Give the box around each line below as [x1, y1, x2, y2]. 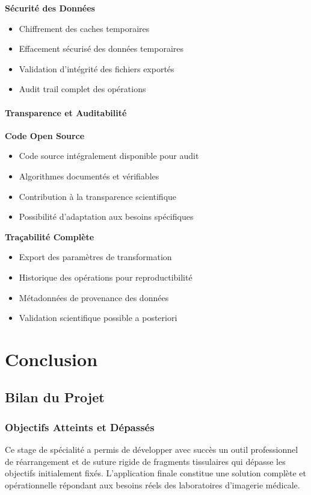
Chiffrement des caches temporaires [19, 22, 150, 34]
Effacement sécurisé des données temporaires [19, 42, 184, 55]
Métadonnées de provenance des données [19, 291, 169, 304]
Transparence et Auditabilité [5, 106, 127, 119]
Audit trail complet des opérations [19, 82, 146, 95]
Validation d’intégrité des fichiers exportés [19, 62, 174, 75]
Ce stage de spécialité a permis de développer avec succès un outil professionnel [5, 443, 298, 456]
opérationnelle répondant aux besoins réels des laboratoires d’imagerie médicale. [5, 478, 300, 491]
